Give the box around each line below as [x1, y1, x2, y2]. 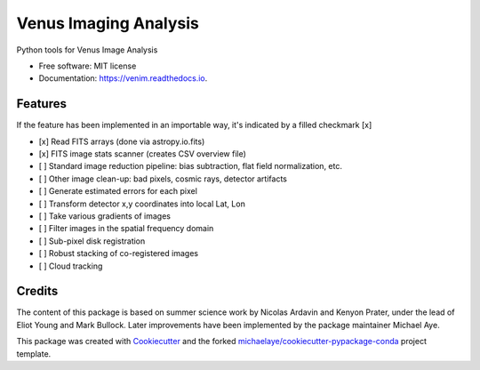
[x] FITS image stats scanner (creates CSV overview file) [38, 149, 246, 159]
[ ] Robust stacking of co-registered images [38, 248, 199, 259]
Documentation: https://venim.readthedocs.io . [38, 73, 208, 84]
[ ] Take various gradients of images [38, 210, 171, 221]
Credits [16, 284, 59, 299]
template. [16, 348, 52, 359]
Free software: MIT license [38, 60, 137, 71]
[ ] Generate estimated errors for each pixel [38, 186, 197, 197]
